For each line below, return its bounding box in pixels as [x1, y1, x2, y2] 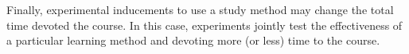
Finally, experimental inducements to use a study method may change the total [6, 2, 394, 17]
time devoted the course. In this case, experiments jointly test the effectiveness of [6, 16, 403, 33]
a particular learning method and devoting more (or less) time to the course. [6, 32, 380, 49]
